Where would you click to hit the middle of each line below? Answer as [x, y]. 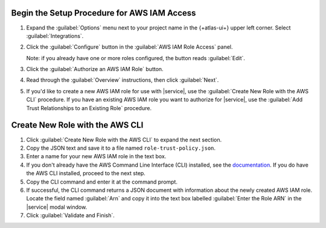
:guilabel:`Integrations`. [55, 35]
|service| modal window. [57, 207]
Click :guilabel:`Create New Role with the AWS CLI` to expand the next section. [124, 140]
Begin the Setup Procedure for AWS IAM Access [104, 13]
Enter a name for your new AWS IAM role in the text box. [96, 156]
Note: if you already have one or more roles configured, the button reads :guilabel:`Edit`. [136, 58]
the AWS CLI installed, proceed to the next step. [86, 173]
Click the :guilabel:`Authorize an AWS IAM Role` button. [95, 69]
